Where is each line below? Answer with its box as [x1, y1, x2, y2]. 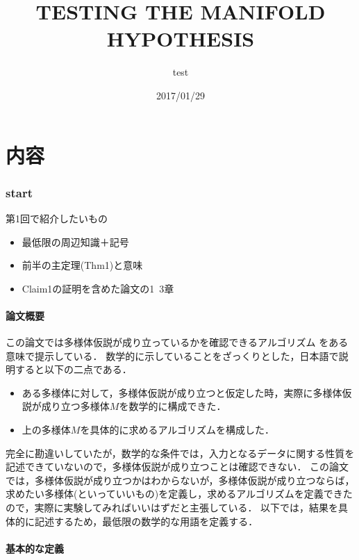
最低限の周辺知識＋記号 [22, 234, 129, 249]
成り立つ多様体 [41, 399, 110, 413]
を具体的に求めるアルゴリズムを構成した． [80, 422, 274, 437]
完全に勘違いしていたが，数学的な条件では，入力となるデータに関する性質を [6, 445, 355, 460]
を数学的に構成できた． [119, 399, 226, 413]
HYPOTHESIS [106, 24, 255, 53]
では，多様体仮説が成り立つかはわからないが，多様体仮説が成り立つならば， [6, 472, 355, 487]
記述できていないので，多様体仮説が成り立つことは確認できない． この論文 [6, 459, 349, 474]
